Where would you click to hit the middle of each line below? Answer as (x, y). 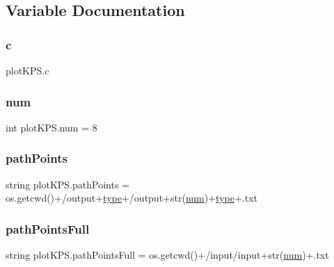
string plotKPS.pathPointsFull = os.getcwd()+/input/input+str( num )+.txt (167, 255)
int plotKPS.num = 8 (51, 127)
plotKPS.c (27, 70)
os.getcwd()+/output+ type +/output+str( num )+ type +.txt (132, 198)
